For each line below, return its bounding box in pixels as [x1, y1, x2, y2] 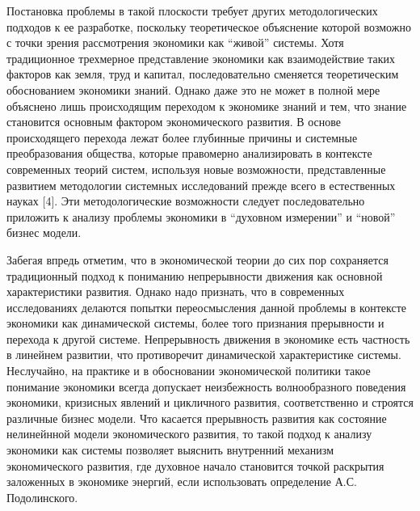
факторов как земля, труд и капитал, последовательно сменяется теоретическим [6, 65, 399, 82]
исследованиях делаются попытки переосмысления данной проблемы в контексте [6, 298, 406, 315]
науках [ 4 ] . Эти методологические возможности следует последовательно [6, 192, 365, 209]
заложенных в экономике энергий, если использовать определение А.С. [6, 473, 357, 490]
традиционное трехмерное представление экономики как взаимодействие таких [6, 49, 396, 66]
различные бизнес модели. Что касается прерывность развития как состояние [6, 409, 387, 426]
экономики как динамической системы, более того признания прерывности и [6, 315, 384, 332]
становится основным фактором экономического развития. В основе [6, 113, 341, 130]
